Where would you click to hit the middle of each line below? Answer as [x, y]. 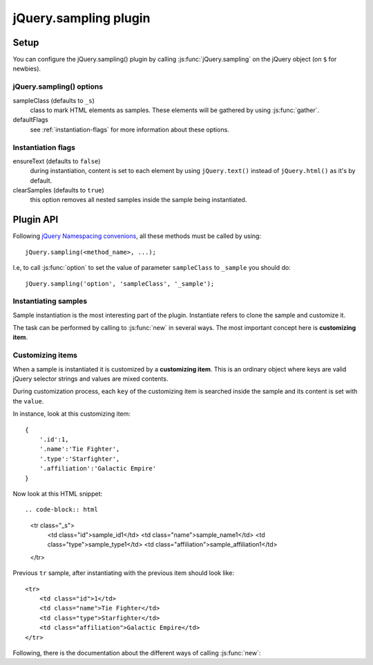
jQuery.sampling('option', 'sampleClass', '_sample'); [120, 283]
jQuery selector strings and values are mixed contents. [90, 379]
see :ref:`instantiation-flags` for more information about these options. [130, 129]
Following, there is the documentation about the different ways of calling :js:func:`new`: [137, 653]
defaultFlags [30, 120]
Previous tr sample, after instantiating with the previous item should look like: [124, 573]
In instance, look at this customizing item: [72, 414]
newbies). [27, 69]
